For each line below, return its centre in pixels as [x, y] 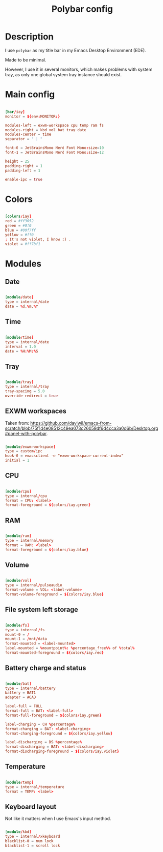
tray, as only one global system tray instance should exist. [63, 74]
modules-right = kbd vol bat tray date [46, 130]
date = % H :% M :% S [22, 351]
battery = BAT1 [21, 693]
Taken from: [17, 423]
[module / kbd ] [18, 832]
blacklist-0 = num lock [29, 841]
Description [29, 37]
